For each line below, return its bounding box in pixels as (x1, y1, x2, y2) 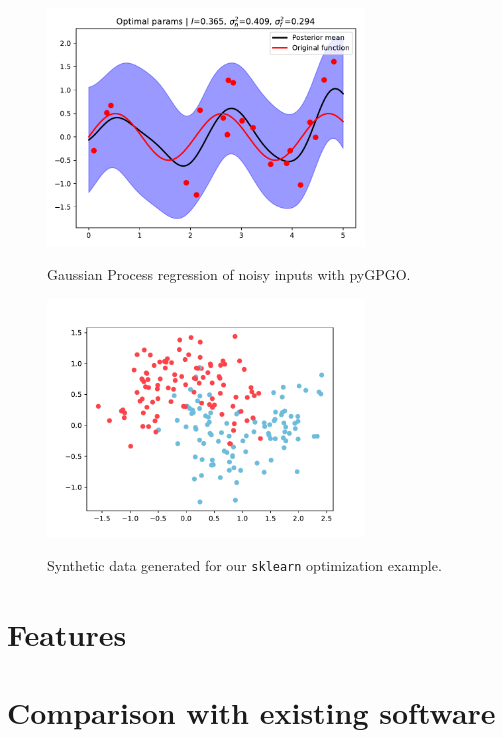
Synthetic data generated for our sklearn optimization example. (47, 554, 442, 575)
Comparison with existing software (7, 692, 496, 732)
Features (7, 613, 127, 654)
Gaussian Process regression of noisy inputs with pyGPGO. (47, 264, 411, 285)
